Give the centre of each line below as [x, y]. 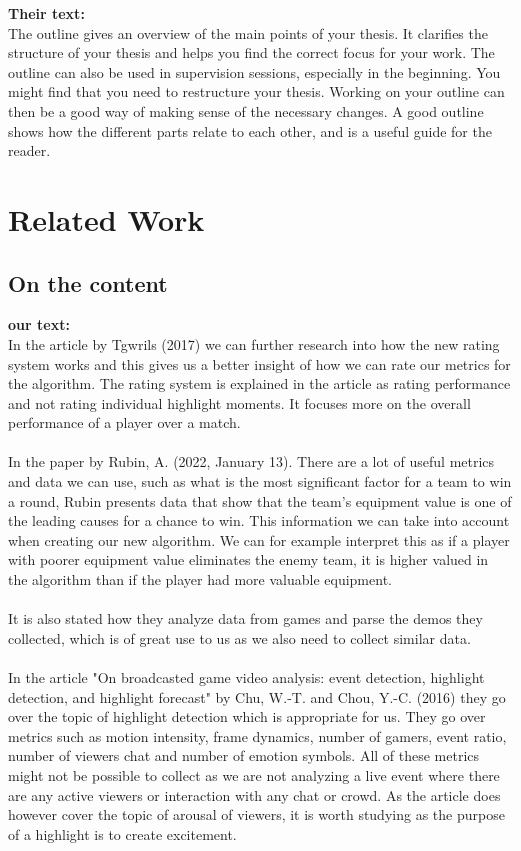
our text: [39, 324]
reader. [29, 150]
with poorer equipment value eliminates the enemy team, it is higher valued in [248, 559]
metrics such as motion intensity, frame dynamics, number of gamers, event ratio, [257, 735]
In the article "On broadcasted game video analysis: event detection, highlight [246, 677]
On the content [88, 282]
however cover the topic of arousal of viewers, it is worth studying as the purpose [256, 814]
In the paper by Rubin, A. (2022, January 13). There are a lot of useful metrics [251, 461]
